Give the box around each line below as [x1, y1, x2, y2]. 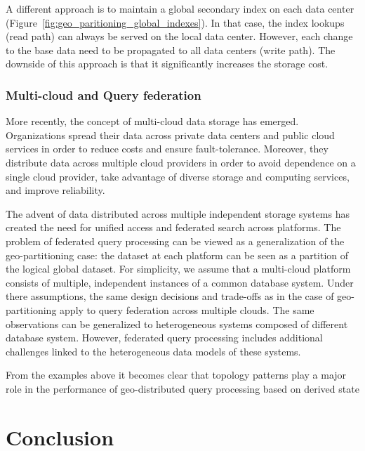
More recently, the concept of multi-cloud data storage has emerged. [6, 114, 299, 129]
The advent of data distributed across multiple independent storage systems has [6, 206, 350, 221]
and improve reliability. [6, 183, 105, 197]
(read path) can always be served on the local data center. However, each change [6, 29, 353, 44]
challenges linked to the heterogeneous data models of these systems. [6, 344, 301, 358]
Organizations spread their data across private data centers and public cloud [6, 127, 335, 142]
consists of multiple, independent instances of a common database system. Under [6, 275, 354, 289]
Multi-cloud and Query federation [6, 86, 201, 103]
